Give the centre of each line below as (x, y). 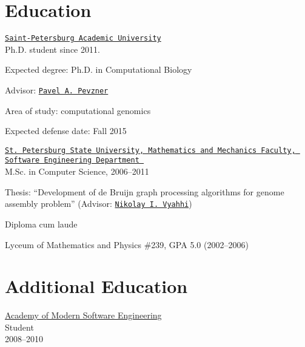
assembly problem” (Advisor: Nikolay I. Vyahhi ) (99, 204)
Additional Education (96, 286)
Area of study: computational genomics (78, 110)
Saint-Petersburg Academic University (83, 39)
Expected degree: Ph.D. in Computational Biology (99, 69)
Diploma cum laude (41, 224)
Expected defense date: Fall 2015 (66, 131)
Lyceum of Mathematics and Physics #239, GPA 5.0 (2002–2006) (127, 244)
